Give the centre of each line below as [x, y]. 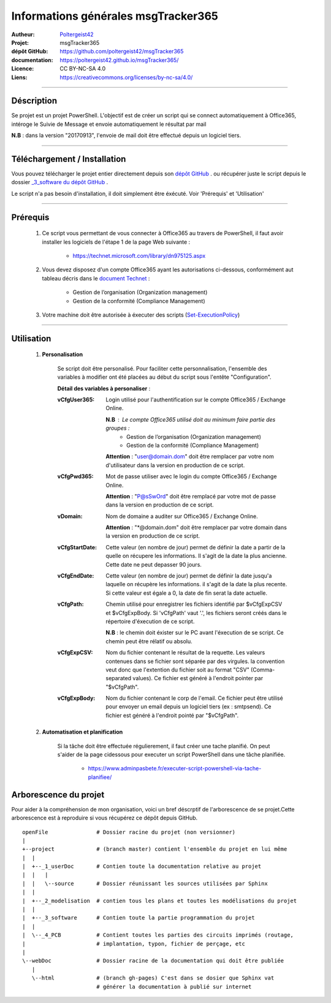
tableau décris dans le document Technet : [96, 278]
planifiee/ [100, 777]
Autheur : [23, 34]
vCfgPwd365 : [75, 476]
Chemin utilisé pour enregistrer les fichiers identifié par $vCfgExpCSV [194, 604]
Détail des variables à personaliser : [104, 388]
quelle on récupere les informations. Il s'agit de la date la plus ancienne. [196, 556]
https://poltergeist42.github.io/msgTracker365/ [119, 60]
